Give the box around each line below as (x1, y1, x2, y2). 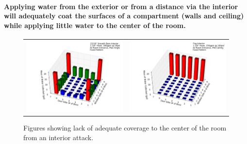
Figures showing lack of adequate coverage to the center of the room (23, 123, 227, 133)
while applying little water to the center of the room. (4, 20, 186, 30)
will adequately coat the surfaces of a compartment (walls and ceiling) (4, 11, 244, 21)
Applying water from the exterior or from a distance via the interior (4, 1, 238, 11)
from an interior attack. (23, 132, 94, 142)
